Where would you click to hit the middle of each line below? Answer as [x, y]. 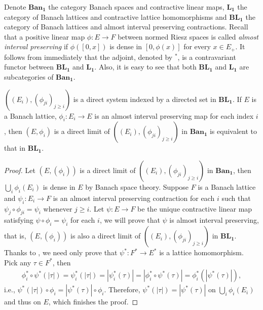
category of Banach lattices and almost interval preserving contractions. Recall [126, 27]
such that [236, 198]
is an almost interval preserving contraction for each [134, 198]
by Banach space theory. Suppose [137, 187]
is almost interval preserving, [214, 220]
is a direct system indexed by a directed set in [145, 99]
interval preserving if [36, 46]
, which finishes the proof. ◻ [93, 302]
